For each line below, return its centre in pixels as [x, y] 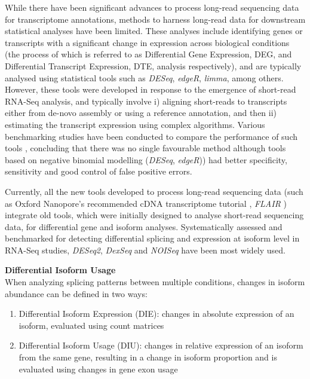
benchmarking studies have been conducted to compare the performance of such [151, 136]
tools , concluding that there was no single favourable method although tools [145, 148]
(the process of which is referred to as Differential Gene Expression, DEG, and [148, 54]
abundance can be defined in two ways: [76, 293]
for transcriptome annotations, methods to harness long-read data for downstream [155, 19]
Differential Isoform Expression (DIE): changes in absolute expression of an [156, 314]
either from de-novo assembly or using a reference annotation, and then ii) [141, 113]
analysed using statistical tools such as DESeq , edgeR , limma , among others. [144, 77]
